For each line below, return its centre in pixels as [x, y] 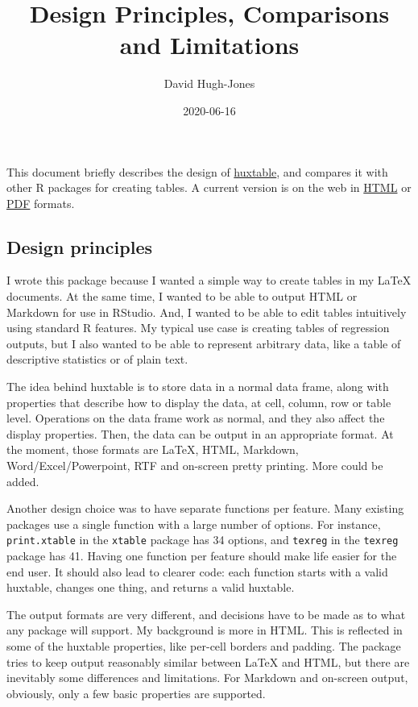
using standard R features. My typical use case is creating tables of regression [198, 328]
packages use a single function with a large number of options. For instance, [194, 524]
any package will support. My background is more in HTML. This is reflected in [205, 630]
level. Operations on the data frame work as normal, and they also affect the [196, 418]
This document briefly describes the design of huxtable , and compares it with [197, 171]
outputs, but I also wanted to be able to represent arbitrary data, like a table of [204, 343]
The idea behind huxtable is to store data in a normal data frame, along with [198, 387]
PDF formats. [41, 203]
